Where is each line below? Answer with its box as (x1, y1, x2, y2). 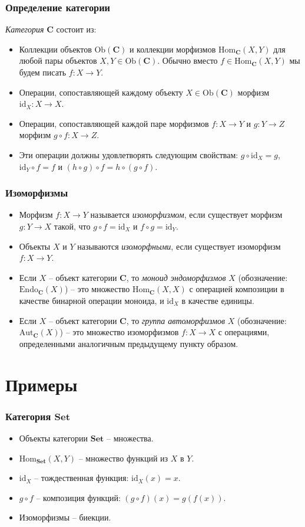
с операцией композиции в (189, 283, 284, 295)
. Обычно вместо (157, 54, 218, 67)
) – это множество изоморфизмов (59, 326, 179, 338)
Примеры (5, 372, 78, 396)
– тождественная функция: (34, 472, 129, 484)
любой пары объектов (19, 54, 97, 67)
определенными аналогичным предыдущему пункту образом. (19, 337, 238, 349)
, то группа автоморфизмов (126, 314, 226, 326)
